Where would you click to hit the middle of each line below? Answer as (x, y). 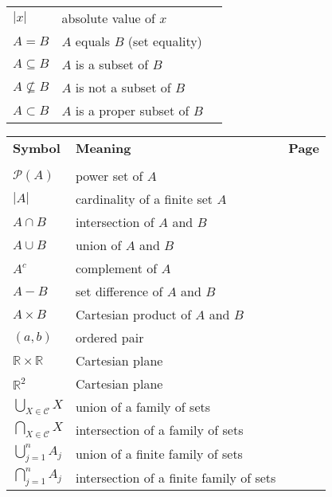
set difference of (119, 291)
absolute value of (108, 18)
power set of (109, 176)
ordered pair (109, 337)
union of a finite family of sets (159, 453)
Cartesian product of (133, 314)
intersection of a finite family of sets (176, 477)
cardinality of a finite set (144, 199)
